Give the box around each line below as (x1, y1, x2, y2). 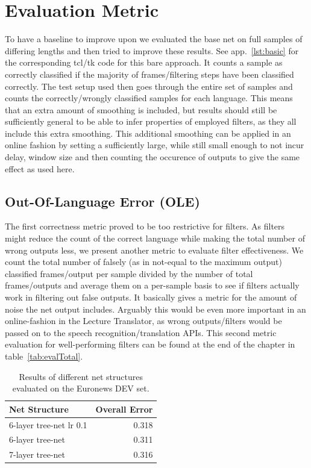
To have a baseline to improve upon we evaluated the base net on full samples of (5, 33, 303, 45)
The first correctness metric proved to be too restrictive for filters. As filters (5, 220, 285, 232)
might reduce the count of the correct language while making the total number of (5, 232, 305, 245)
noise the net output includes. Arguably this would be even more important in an (5, 302, 306, 315)
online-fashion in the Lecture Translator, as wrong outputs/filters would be (5, 314, 282, 327)
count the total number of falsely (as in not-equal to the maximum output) (5, 255, 282, 268)
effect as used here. (5, 162, 75, 175)
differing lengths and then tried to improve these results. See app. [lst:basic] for (5, 44, 299, 57)
